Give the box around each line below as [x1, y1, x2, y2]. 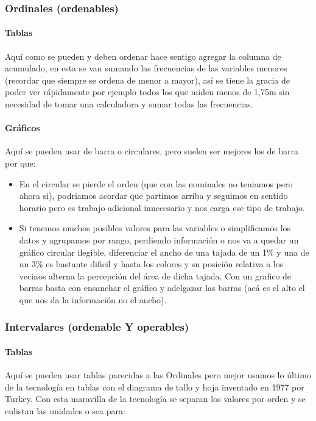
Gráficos [5, 121, 40, 134]
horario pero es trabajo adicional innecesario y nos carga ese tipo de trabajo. [19, 201, 306, 214]
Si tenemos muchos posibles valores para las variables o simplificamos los [19, 221, 291, 234]
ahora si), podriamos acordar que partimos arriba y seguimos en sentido [19, 189, 288, 202]
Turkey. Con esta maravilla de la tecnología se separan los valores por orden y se [5, 392, 306, 405]
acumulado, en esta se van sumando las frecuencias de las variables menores [5, 62, 287, 74]
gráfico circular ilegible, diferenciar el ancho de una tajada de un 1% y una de [19, 245, 309, 258]
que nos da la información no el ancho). [19, 293, 167, 306]
